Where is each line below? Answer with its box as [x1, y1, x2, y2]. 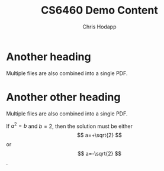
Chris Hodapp [82, 23, 117, 30]
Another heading [6, 50, 91, 63]
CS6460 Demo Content [41, 4, 158, 17]
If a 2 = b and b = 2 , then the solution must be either [6, 121, 133, 130]
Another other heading [6, 90, 121, 104]
